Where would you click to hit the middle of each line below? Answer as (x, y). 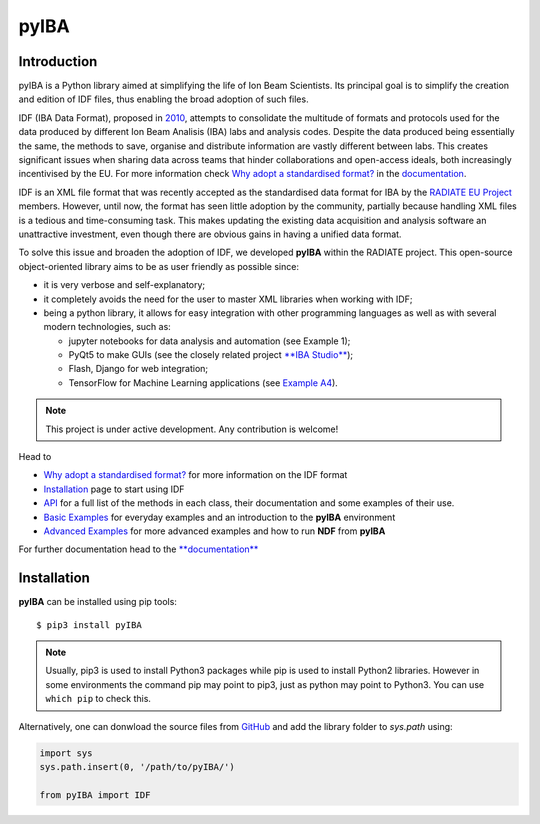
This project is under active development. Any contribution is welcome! (192, 429)
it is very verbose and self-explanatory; (124, 285)
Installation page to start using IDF (114, 489)
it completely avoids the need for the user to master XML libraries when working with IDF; (228, 299)
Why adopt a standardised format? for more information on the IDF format (195, 475)
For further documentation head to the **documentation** (138, 549)
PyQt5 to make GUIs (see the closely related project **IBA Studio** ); (211, 355)
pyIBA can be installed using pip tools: (97, 602)
